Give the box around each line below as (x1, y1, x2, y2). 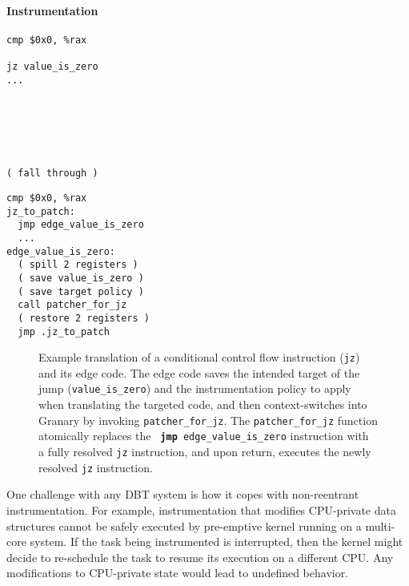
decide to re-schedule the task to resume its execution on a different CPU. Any (6, 548, 394, 565)
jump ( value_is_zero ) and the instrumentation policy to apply (38, 380, 351, 397)
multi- (365, 517, 395, 534)
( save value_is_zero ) (18, 272, 144, 284)
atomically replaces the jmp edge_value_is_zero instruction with (38, 427, 369, 444)
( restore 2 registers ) (18, 312, 150, 324)
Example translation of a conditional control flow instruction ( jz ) (38, 349, 360, 366)
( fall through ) (6, 168, 98, 180)
